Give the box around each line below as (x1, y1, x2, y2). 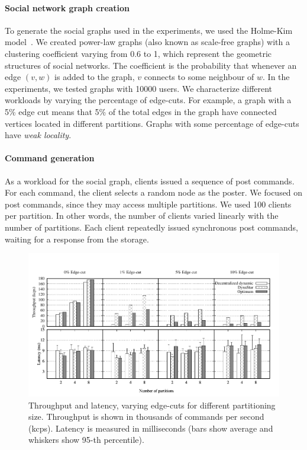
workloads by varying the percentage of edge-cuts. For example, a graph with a (5, 94, 292, 106)
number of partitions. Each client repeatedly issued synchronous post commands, (5, 221, 298, 233)
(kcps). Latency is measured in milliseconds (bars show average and (28, 422, 273, 434)
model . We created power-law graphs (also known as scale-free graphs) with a (5, 36, 290, 48)
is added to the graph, (54, 71, 135, 83)
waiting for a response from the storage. (5, 232, 149, 245)
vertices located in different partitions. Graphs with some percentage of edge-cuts (5, 117, 299, 129)
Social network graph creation (5, 1, 130, 14)
